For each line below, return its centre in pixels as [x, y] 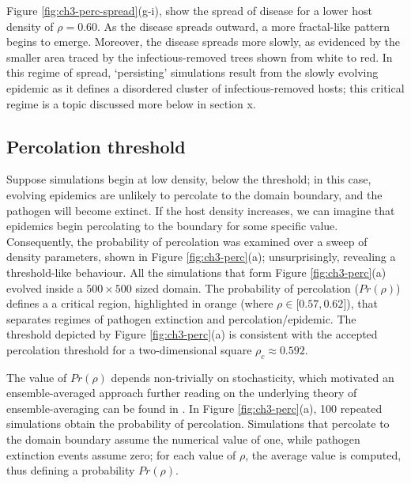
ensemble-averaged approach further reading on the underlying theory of [182, 393]
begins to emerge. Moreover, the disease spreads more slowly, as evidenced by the [204, 42]
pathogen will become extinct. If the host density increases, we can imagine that [201, 210]
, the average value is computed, [323, 454]
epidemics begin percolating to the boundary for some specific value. [172, 226]
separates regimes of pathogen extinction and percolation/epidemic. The [181, 318]
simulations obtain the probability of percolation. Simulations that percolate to [198, 423]
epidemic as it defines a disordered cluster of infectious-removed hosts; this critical [205, 87]
